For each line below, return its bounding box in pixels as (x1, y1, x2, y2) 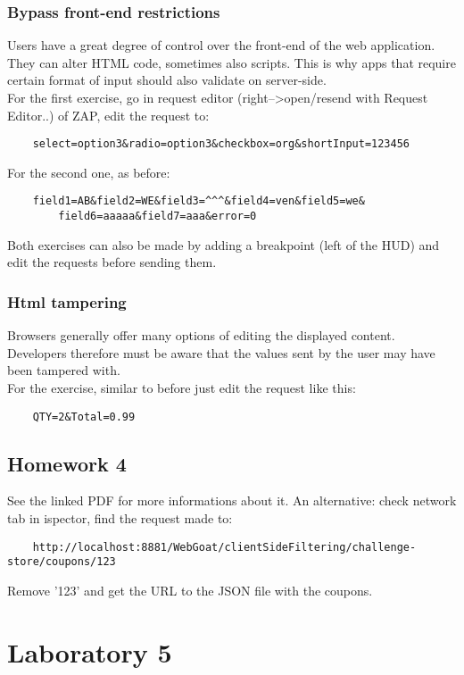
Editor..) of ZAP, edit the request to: (7, 105, 210, 124)
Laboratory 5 (7, 633, 172, 670)
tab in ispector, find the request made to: (7, 508, 233, 527)
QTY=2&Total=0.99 (32, 410, 136, 423)
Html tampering (7, 290, 127, 312)
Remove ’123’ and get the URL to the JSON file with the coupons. (7, 580, 373, 599)
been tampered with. (7, 361, 120, 379)
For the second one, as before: (7, 162, 170, 181)
